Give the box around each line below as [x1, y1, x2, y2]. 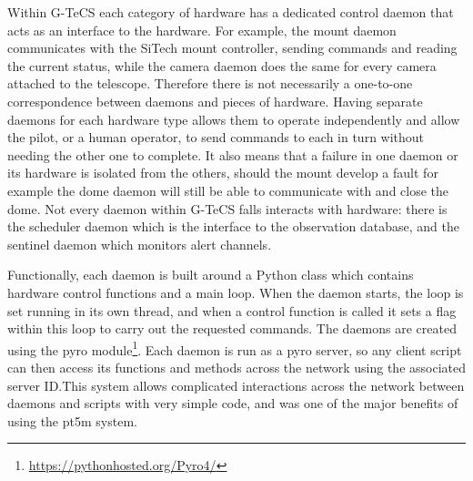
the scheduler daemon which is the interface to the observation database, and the [7, 217, 460, 236]
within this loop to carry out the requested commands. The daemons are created [7, 319, 457, 338]
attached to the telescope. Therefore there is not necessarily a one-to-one [7, 74, 413, 93]
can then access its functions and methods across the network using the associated [7, 357, 467, 376]
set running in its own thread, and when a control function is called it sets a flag [7, 301, 457, 320]
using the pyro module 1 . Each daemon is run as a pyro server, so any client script [7, 337, 462, 359]
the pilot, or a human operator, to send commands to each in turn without [7, 128, 425, 147]
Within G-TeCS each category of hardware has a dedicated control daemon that [7, 3, 454, 21]
